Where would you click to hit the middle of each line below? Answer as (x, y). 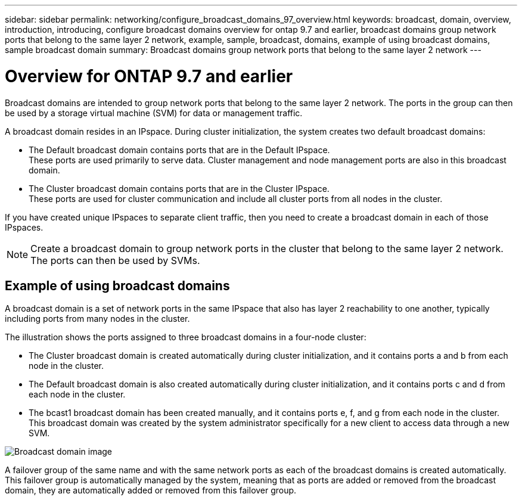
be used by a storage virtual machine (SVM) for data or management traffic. (154, 113)
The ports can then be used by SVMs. (115, 260)
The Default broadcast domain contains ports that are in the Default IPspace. (179, 150)
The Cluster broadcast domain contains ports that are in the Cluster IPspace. (179, 188)
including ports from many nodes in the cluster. (97, 319)
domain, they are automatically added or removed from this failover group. (151, 490)
